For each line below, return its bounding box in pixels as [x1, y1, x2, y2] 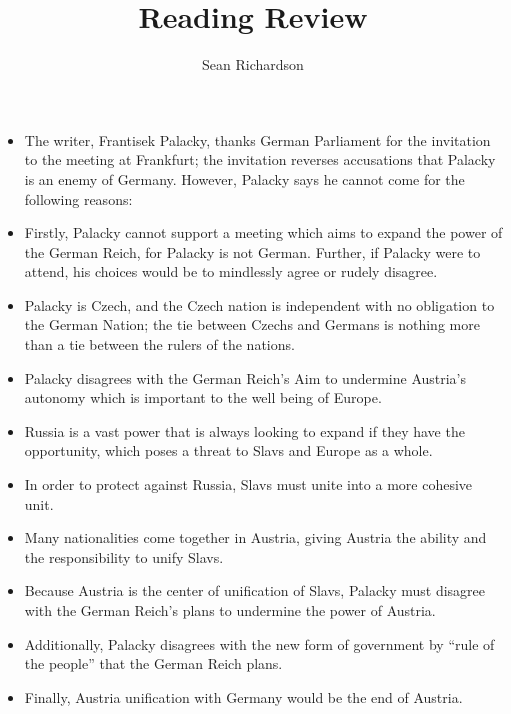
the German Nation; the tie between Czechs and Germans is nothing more [24, 314, 480, 335]
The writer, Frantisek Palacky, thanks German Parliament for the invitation [24, 129, 491, 150]
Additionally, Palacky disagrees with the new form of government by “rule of [24, 633, 495, 654]
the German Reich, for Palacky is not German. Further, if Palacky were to [24, 241, 481, 262]
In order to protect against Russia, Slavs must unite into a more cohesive [24, 474, 473, 495]
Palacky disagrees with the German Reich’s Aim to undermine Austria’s [24, 367, 467, 388]
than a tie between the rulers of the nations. [24, 334, 295, 355]
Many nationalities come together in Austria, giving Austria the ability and [24, 527, 487, 548]
